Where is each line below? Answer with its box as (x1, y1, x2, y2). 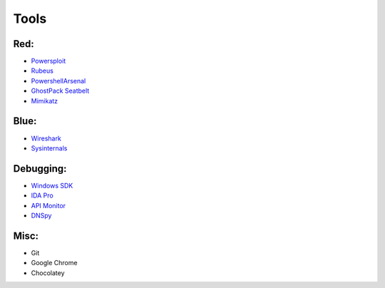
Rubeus (31, 66, 53, 75)
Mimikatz (31, 96, 58, 105)
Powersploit (31, 57, 66, 66)
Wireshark (31, 134, 62, 143)
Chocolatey (31, 268, 65, 277)
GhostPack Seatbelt (31, 86, 90, 96)
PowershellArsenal (31, 76, 86, 85)
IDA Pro (31, 191, 53, 200)
